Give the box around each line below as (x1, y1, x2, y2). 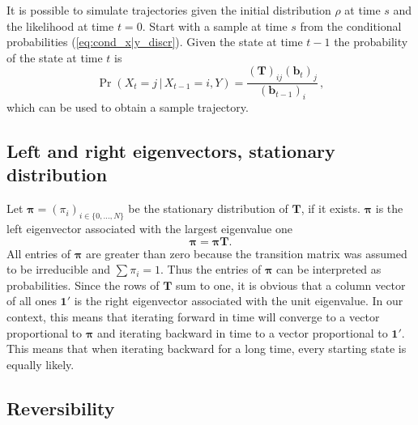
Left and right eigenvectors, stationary (6, 138, 335, 163)
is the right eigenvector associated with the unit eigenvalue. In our (74, 292, 403, 309)
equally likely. (6, 355, 75, 372)
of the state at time (6, 49, 103, 66)
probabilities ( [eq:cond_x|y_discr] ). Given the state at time (6, 33, 303, 50)
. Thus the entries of (160, 261, 262, 278)
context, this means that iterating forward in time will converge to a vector (6, 308, 380, 325)
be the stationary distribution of (128, 200, 288, 217)
